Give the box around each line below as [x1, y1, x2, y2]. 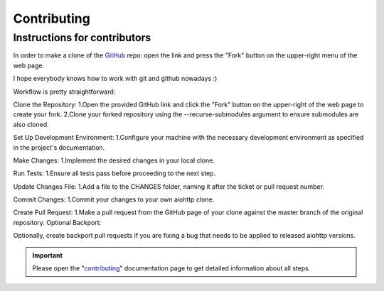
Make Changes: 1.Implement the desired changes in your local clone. [13, 156, 215, 165]
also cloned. [13, 120, 49, 128]
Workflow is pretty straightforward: [13, 87, 116, 96]
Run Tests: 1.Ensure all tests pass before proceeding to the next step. [13, 169, 216, 177]
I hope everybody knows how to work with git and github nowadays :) [13, 75, 218, 83]
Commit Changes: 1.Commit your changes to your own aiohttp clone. [13, 195, 215, 204]
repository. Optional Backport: [13, 218, 102, 226]
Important [32, 251, 63, 259]
